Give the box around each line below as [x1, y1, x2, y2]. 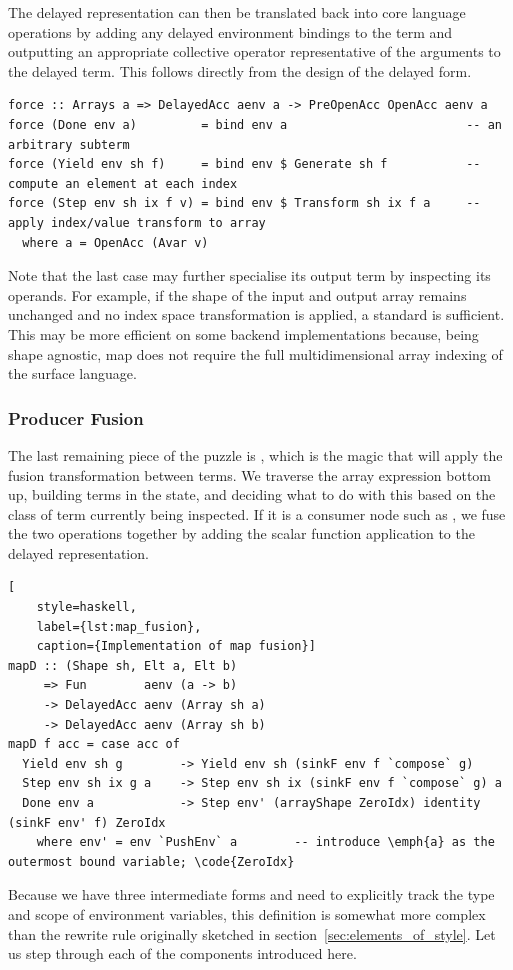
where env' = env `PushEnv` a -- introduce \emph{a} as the [36, 835, 495, 850]
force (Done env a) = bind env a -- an [8, 117, 502, 132]
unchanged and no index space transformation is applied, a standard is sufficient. [8, 304, 505, 325]
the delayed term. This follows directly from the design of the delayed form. [8, 60, 472, 81]
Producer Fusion [8, 405, 144, 430]
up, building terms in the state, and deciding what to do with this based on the [8, 484, 496, 505]
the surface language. [8, 363, 137, 384]
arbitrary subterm [8, 137, 130, 152]
